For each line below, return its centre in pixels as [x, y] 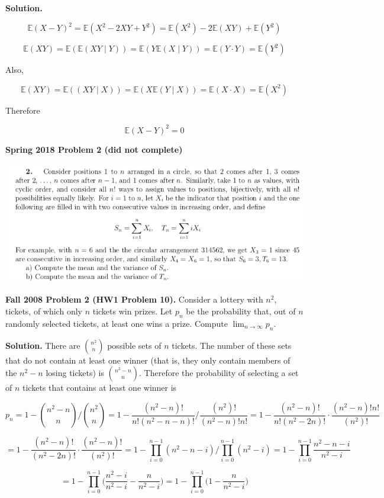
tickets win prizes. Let [133, 311]
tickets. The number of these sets [232, 345]
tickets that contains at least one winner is [100, 388]
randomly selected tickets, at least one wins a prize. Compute [117, 323]
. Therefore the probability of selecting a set [219, 373]
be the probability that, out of [241, 311]
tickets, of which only [44, 311]
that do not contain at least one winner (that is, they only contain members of [148, 360]
